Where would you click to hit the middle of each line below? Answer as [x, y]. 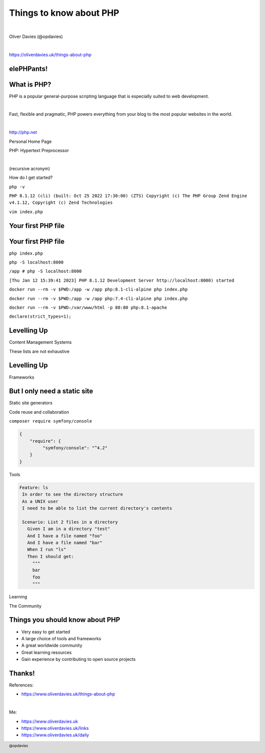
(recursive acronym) [29, 168]
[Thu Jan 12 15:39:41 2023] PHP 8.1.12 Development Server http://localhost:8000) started [122, 280]
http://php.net [23, 132]
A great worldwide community [52, 646]
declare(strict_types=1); [40, 317]
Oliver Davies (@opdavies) [36, 36]
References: [21, 685]
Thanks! [22, 673]
